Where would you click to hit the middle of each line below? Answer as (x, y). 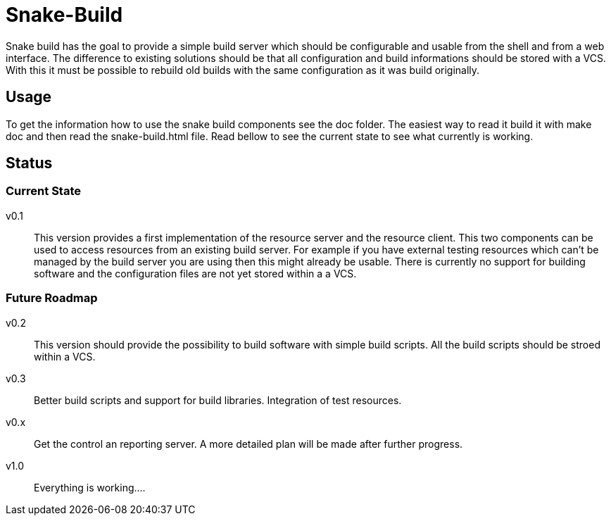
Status (29, 163)
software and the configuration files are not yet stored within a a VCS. (195, 273)
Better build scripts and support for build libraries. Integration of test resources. (218, 400)
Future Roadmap (52, 298)
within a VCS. (65, 356)
